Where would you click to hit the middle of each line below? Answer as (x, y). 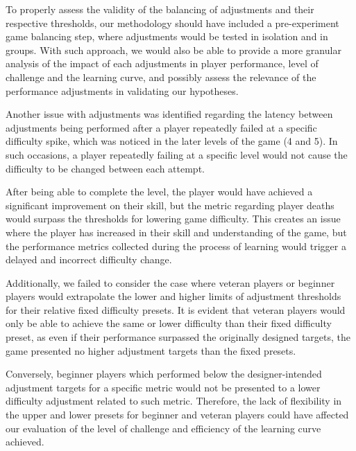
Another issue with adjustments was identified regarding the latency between (169, 114)
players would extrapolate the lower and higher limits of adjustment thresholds (173, 296)
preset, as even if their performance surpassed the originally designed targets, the (178, 337)
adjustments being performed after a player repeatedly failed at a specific (161, 127)
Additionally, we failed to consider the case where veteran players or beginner (170, 282)
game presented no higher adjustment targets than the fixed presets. (151, 350)
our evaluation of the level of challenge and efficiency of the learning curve (163, 428)
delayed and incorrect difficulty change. (89, 259)
